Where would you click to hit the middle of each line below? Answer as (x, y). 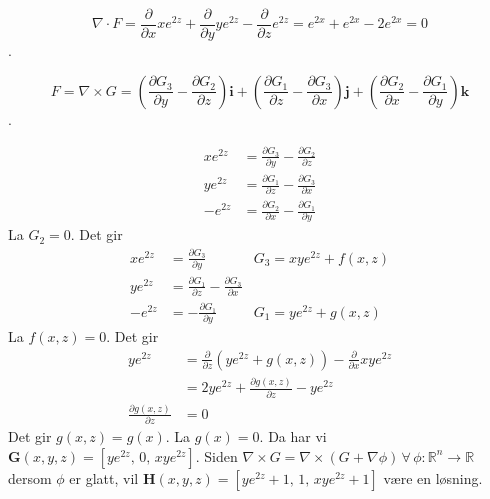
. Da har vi (293, 436)
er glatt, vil (104, 477)
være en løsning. (433, 477)
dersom (30, 477)
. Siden (216, 455)
